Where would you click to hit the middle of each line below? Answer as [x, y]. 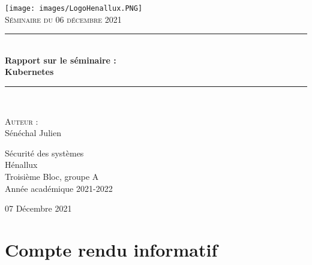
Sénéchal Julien [33, 133]
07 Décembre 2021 [38, 208]
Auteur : [22, 121]
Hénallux [21, 165]
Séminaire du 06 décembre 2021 [63, 19]
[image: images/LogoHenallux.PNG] [74, 8]
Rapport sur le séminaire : [61, 60]
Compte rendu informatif [111, 249]
